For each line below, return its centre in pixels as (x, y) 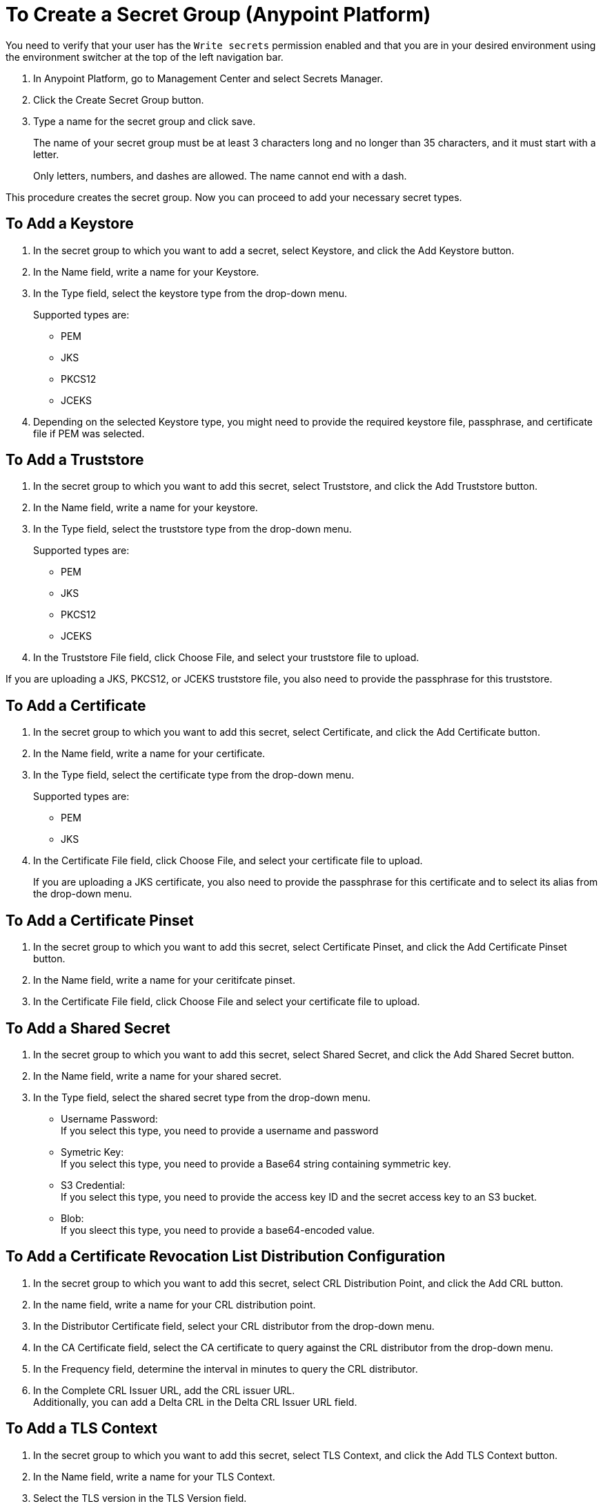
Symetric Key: (92, 1152)
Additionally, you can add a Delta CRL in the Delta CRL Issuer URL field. (195, 1402)
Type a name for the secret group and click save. (145, 121)
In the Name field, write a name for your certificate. (149, 754)
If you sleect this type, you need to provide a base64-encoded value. (218, 1230)
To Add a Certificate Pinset (100, 920)
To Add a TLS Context (81, 1429)
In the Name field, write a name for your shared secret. (157, 1076)
